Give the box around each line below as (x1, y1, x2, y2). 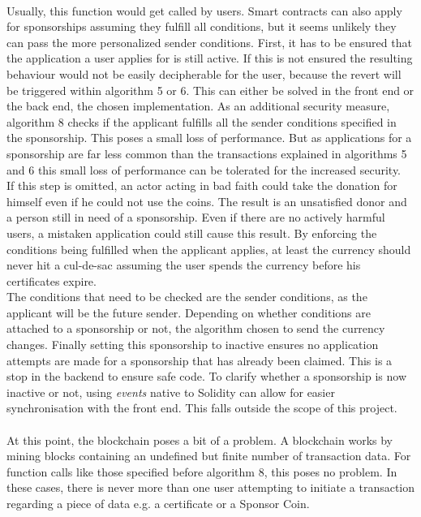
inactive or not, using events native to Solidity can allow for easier (6, 383, 335, 400)
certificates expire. (6, 272, 97, 289)
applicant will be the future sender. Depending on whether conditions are (6, 304, 371, 321)
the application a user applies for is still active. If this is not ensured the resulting (6, 50, 413, 67)
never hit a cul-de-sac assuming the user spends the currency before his (6, 256, 361, 274)
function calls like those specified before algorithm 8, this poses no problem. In (6, 463, 397, 480)
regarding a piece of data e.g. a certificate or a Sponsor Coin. (6, 495, 310, 511)
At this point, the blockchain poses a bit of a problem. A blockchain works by (6, 431, 393, 448)
